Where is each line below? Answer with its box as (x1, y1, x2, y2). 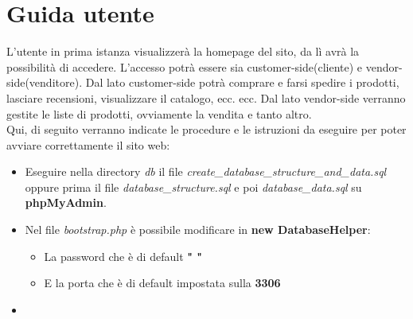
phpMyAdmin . (25, 194, 107, 211)
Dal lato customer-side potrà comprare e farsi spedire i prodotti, (85, 74, 399, 91)
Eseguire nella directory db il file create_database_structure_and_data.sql (25, 163, 387, 180)
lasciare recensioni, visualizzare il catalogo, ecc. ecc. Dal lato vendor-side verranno (6, 89, 406, 106)
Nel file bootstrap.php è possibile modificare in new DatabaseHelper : (25, 221, 371, 238)
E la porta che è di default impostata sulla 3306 (44, 274, 281, 291)
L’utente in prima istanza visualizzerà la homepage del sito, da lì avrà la (6, 43, 360, 60)
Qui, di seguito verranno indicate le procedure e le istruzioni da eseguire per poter (6, 121, 407, 138)
